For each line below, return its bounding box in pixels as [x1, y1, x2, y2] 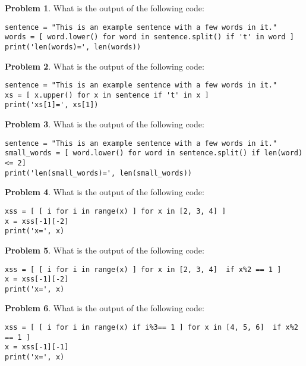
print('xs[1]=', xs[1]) [5, 101, 99, 110]
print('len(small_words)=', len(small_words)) [5, 168, 192, 177]
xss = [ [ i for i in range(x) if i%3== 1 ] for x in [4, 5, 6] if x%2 [5, 323, 298, 332]
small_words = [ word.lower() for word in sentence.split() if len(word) [5, 149, 303, 158]
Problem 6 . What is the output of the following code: [5, 302, 204, 314]
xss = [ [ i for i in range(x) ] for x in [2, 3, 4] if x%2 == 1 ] [5, 265, 282, 274]
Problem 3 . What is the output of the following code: [5, 118, 204, 130]
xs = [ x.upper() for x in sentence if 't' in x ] [5, 90, 209, 99]
